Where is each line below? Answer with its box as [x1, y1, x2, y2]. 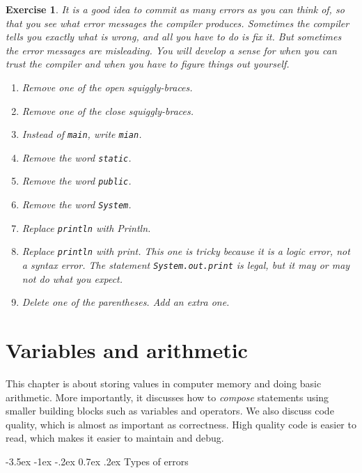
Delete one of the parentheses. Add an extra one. [22, 295, 230, 309]
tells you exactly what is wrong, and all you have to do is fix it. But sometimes [6, 29, 342, 44]
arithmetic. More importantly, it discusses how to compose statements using [6, 389, 329, 404]
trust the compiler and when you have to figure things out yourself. [6, 56, 290, 71]
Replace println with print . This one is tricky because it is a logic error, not [22, 244, 350, 258]
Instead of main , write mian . [22, 127, 142, 141]
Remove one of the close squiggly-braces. [22, 103, 194, 118]
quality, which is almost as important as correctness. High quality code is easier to [6, 417, 356, 431]
